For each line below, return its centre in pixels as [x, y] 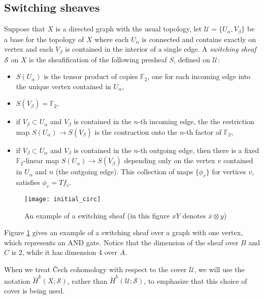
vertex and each [29, 49]
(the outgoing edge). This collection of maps [124, 172]
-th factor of [203, 132]
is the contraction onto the [136, 132]
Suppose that [25, 29]
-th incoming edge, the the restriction [196, 121]
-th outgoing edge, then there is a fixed [199, 150]
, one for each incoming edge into [199, 76]
